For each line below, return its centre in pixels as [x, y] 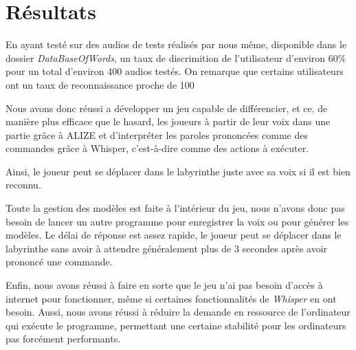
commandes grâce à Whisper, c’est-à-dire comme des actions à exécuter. [157, 148]
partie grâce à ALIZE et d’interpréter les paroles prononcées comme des [157, 134]
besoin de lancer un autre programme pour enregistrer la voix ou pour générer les [177, 221]
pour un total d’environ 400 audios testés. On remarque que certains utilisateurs [175, 71]
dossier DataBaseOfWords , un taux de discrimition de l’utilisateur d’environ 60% [176, 57]
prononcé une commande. [59, 262]
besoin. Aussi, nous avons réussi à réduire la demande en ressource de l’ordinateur [178, 312]
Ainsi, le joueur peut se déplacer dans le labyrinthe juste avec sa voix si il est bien [178, 171]
